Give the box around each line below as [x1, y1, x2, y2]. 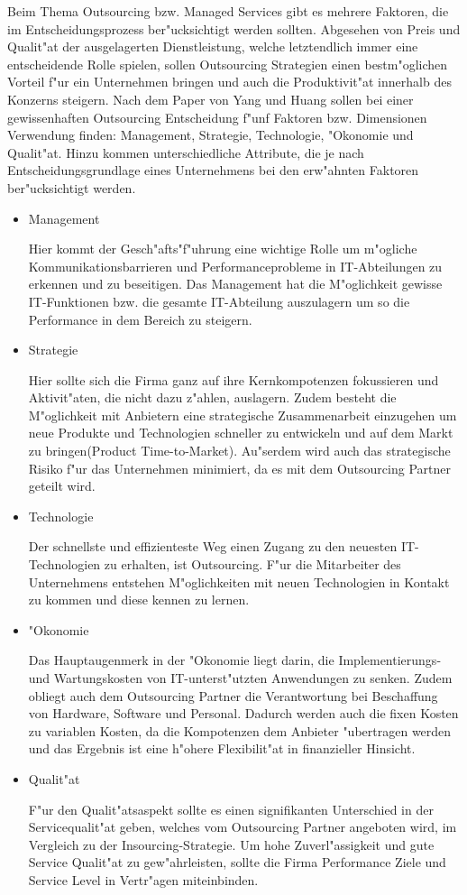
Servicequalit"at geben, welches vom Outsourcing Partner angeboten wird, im [28, 817, 457, 836]
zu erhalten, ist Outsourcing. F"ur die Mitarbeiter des [104, 555, 401, 574]
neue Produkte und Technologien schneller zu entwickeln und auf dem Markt [28, 423, 453, 442]
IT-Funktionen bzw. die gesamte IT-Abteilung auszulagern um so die [28, 291, 410, 310]
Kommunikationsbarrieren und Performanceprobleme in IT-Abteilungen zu [28, 256, 443, 275]
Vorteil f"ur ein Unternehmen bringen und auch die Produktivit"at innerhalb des [7, 72, 452, 91]
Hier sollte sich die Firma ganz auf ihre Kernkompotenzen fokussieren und [28, 370, 439, 389]
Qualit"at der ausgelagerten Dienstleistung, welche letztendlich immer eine [7, 37, 418, 56]
